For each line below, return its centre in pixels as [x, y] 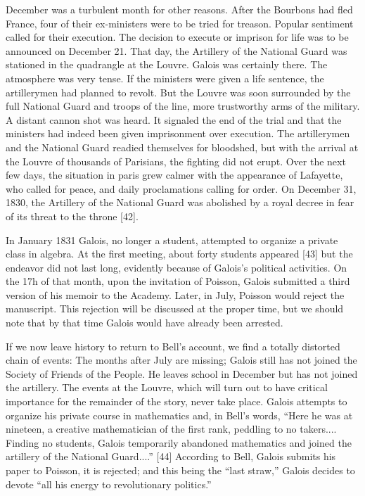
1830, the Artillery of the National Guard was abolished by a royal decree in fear [180, 202]
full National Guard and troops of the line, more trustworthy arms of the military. [183, 106]
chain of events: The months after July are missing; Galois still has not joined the [181, 360]
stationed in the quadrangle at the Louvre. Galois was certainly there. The [167, 64]
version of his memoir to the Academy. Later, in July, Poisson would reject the [175, 294]
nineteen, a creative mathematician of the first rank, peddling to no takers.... [171, 429]
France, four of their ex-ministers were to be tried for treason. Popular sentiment [180, 23]
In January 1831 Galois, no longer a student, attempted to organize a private [172, 240]
